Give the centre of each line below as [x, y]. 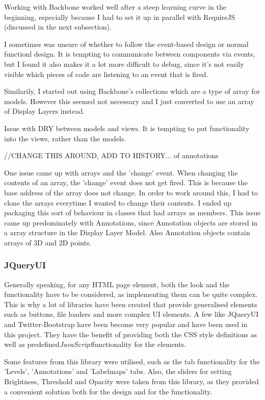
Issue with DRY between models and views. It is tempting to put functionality [127, 128]
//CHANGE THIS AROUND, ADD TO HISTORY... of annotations [111, 155]
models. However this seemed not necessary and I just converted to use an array [129, 101]
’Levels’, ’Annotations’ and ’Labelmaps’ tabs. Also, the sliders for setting [118, 371]
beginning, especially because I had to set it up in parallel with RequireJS [120, 17]
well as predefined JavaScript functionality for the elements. [95, 344]
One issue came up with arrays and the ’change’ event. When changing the [121, 172]
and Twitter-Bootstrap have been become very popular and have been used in [126, 324]
